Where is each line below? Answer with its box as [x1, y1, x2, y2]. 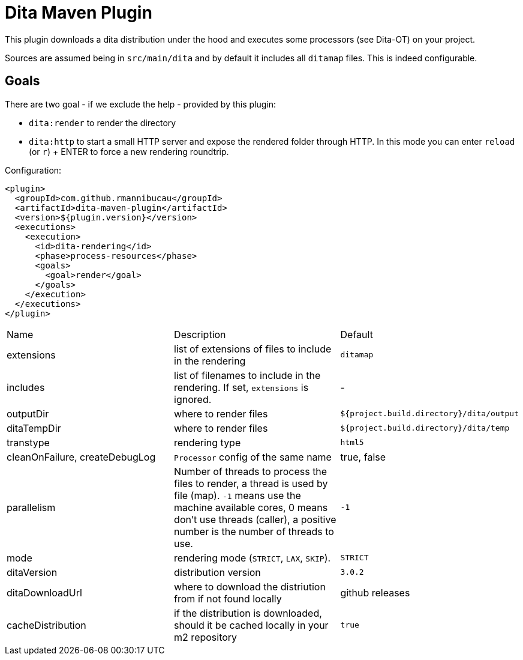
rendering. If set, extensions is [174, 381, 309, 393]
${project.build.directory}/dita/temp [340, 423, 510, 433]
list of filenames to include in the [174, 369, 321, 381]
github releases [340, 586, 410, 599]
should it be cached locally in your [174, 619, 329, 631]
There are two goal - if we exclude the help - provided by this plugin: [5, 98, 276, 109]
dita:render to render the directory [29, 117, 176, 128]
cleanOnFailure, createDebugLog [7, 450, 156, 463]
